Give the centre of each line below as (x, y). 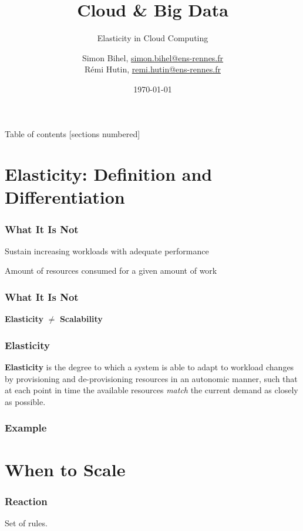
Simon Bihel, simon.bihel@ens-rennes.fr (153, 57)
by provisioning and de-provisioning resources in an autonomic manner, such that (151, 378)
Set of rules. (26, 522)
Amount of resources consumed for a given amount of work (111, 271)
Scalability (81, 319)
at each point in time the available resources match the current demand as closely (151, 390)
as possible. (25, 401)
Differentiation (65, 197)
